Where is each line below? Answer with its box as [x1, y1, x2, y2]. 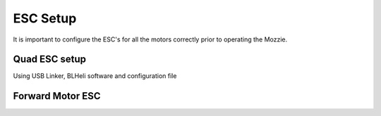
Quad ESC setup [13, 53, 87, 65]
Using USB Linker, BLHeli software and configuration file [13, 72, 177, 80]
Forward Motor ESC [13, 90, 101, 102]
